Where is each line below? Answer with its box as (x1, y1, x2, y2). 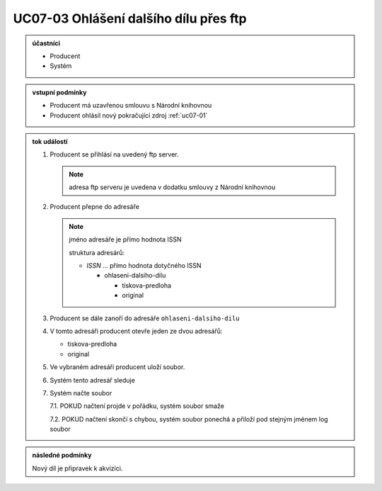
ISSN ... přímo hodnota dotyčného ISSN (86, 261, 202, 270)
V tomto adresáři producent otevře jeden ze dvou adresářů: (50, 327, 223, 335)
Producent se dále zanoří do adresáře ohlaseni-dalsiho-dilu (50, 314, 240, 322)
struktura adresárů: (69, 248, 125, 256)
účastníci (32, 39, 60, 47)
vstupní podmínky (32, 88, 87, 96)
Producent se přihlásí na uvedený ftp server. (50, 150, 180, 159)
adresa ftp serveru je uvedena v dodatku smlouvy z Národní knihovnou (69, 183, 276, 191)
